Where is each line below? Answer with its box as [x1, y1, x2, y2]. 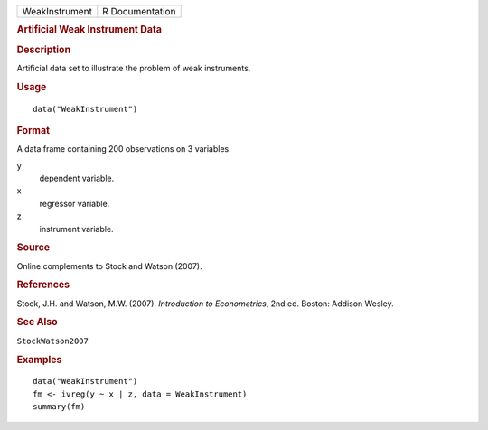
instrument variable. [39, 223, 114, 234]
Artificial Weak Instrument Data [16, 23, 163, 36]
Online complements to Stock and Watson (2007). [16, 260, 202, 271]
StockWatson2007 [16, 335, 89, 346]
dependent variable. [39, 173, 115, 184]
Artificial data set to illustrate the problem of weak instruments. [16, 62, 251, 73]
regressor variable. [39, 198, 110, 209]
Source [16, 241, 51, 254]
